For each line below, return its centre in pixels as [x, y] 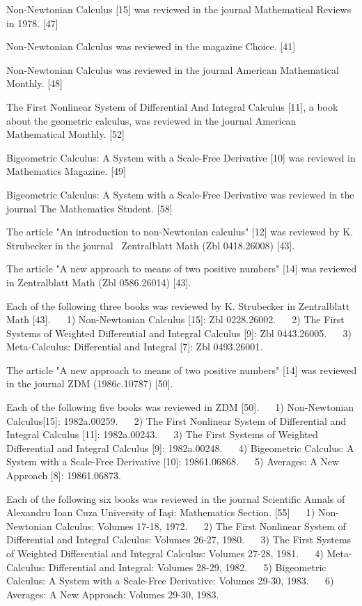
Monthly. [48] [34, 83]
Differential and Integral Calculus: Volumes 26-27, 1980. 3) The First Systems [179, 539]
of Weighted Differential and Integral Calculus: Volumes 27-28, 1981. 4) [165, 553]
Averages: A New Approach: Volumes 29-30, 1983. [113, 594]
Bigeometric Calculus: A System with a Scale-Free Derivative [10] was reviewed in [181, 157]
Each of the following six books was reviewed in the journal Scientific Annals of [176, 498]
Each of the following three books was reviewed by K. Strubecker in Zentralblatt [178, 305]
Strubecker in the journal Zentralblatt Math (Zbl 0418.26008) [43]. [151, 245]
